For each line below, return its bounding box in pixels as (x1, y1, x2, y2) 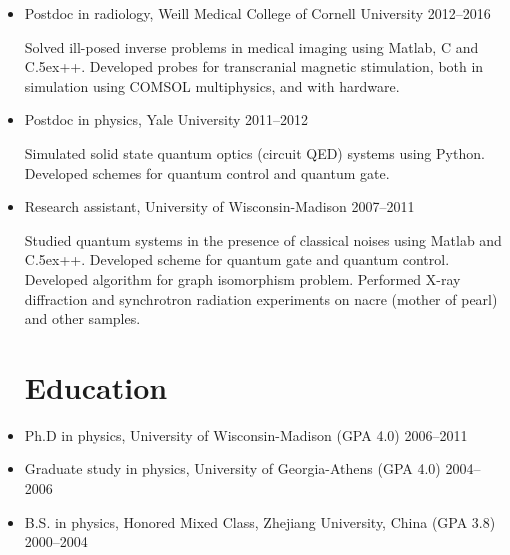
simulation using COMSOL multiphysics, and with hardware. (24, 75, 400, 96)
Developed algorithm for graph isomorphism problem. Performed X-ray (24, 268, 461, 289)
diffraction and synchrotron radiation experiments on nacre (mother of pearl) (24, 288, 498, 309)
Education (24, 366, 168, 407)
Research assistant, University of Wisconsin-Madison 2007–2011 (24, 196, 415, 217)
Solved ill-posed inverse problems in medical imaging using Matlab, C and (24, 36, 479, 57)
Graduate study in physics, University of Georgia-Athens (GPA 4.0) (24, 458, 441, 479)
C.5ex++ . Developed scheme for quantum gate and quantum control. (24, 249, 450, 270)
